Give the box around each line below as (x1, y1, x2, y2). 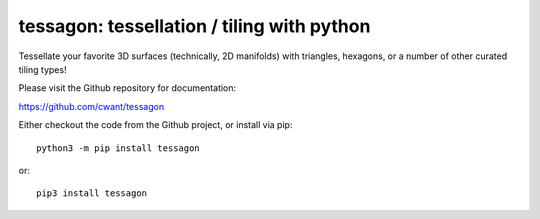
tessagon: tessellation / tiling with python (18, 15, 371, 37)
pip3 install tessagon (36, 188, 148, 199)
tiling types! (18, 63, 67, 75)
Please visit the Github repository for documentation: (18, 82, 237, 94)
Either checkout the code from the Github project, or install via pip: (18, 119, 293, 131)
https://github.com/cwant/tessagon (18, 100, 165, 112)
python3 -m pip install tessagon (36, 142, 200, 154)
